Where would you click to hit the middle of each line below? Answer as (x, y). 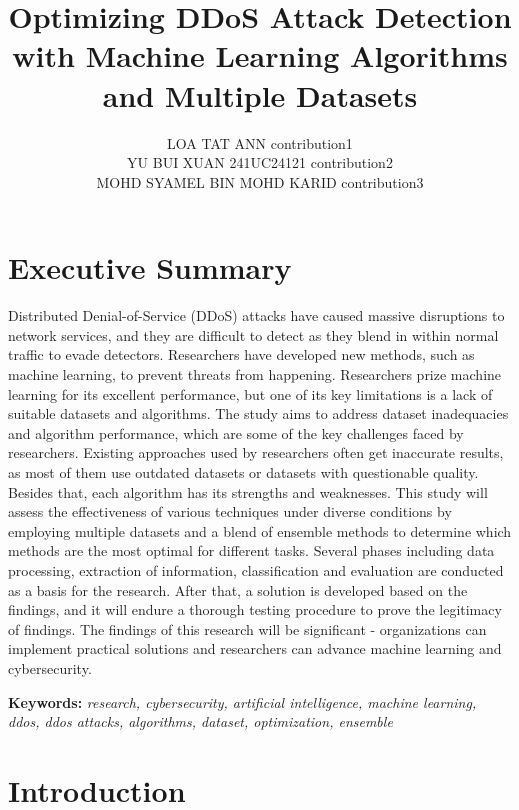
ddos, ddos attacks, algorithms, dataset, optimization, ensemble (200, 721)
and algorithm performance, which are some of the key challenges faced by (236, 432)
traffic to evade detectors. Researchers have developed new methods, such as (241, 354)
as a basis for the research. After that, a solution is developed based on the (238, 589)
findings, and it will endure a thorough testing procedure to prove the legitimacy (255, 609)
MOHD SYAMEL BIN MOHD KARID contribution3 (260, 181)
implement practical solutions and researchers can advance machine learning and (255, 648)
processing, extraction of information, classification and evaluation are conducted (256, 569)
